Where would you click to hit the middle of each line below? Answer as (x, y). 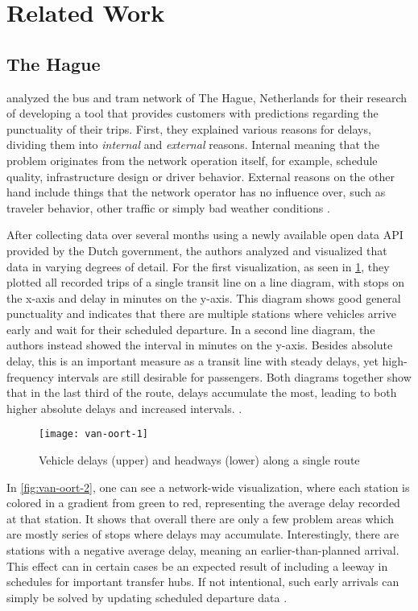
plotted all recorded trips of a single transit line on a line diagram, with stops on (206, 282)
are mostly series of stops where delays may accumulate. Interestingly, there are (203, 534)
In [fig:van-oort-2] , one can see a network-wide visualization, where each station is (208, 487)
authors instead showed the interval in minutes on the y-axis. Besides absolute (200, 345)
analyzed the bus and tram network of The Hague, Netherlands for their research (207, 97)
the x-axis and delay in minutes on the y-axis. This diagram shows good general (204, 297)
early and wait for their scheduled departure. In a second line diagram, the (191, 329)
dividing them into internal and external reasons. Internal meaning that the (193, 144)
